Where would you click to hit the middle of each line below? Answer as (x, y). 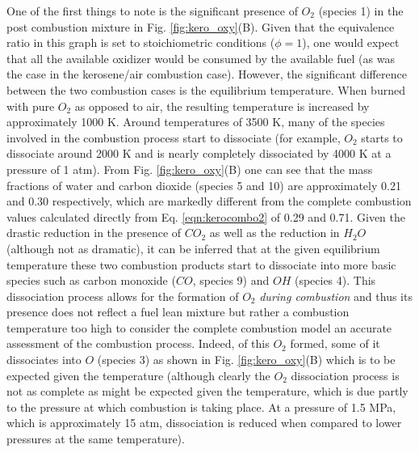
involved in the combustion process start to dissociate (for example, (174, 137)
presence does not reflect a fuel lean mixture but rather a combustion (178, 312)
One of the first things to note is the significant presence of (152, 11)
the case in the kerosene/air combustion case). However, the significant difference (207, 74)
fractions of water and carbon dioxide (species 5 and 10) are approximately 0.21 (204, 185)
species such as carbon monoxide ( (91, 280)
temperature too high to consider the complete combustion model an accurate (199, 327)
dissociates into (44, 360)
